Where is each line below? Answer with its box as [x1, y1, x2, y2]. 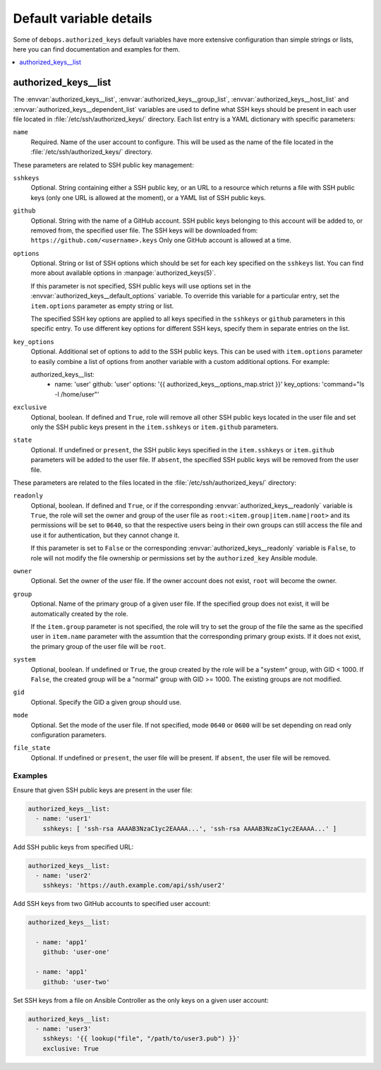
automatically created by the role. [30, 609, 128, 618]
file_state [13, 744, 51, 752]
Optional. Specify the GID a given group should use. [30, 698, 182, 706]
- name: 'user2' [35, 871, 92, 879]
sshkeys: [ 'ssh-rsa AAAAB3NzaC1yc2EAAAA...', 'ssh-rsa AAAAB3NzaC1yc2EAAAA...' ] [42, 824, 337, 833]
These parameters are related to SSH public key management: [13, 160, 194, 169]
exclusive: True [42, 1045, 99, 1052]
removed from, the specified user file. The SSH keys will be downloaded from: [30, 226, 258, 235]
